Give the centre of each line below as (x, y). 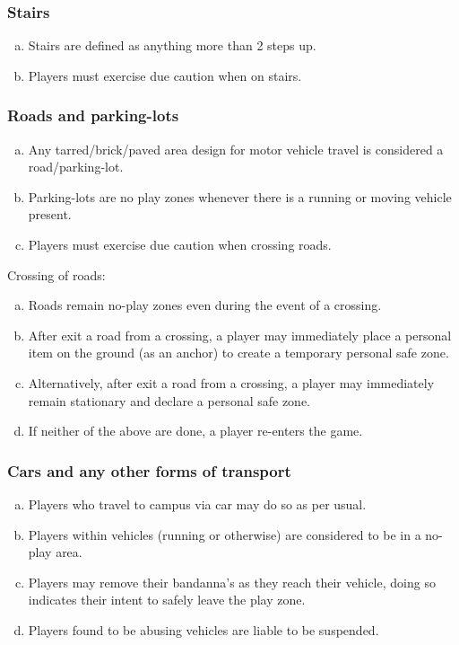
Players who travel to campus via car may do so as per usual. (197, 504)
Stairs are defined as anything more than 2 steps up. (172, 45)
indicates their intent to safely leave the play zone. (167, 600)
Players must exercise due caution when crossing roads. (180, 244)
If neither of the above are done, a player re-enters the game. (195, 431)
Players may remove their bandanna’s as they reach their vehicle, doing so (232, 582)
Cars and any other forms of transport (149, 470)
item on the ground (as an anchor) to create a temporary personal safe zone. (238, 353)
